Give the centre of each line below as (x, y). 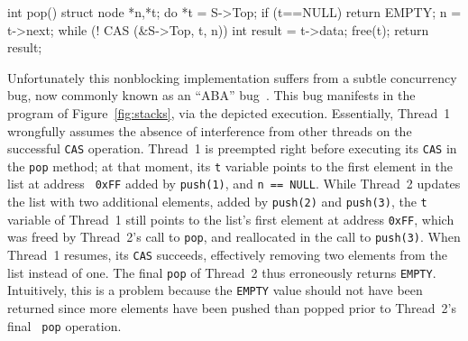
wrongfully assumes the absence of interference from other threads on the (210, 130)
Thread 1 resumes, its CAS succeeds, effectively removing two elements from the (227, 255)
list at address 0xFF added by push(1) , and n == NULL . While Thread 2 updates (234, 184)
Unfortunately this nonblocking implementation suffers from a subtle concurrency (232, 77)
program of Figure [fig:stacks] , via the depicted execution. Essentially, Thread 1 (229, 112)
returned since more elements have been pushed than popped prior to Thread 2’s (232, 308)
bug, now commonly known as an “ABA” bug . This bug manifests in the (211, 95)
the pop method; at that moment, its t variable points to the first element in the (230, 166)
